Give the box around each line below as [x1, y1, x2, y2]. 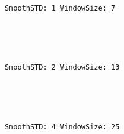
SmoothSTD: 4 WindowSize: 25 [5, 123, 120, 132]
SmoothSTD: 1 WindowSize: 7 [5, 4, 116, 12]
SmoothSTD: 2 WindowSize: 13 [5, 63, 120, 72]
